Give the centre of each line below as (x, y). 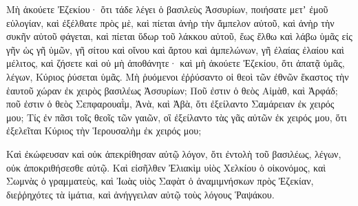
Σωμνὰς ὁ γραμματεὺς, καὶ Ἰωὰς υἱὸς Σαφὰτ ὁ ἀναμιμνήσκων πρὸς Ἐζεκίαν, (160, 181)
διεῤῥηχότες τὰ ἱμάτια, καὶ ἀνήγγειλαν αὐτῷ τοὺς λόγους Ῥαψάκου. (140, 194)
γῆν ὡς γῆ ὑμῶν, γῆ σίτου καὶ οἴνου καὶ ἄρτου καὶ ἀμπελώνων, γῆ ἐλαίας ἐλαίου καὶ (175, 49)
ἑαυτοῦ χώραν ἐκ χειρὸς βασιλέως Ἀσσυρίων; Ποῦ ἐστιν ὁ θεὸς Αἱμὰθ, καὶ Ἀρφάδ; (172, 90)
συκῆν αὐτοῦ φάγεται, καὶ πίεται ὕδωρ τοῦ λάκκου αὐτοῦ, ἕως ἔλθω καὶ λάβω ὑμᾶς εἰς (179, 36)
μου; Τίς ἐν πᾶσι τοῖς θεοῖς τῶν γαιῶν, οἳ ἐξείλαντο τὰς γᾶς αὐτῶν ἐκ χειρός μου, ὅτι (177, 117)
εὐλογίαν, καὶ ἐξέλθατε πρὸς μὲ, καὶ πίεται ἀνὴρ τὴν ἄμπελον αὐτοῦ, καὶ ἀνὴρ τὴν (170, 22)
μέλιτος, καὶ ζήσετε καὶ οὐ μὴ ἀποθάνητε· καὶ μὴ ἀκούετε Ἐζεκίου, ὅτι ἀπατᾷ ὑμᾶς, (176, 63)
